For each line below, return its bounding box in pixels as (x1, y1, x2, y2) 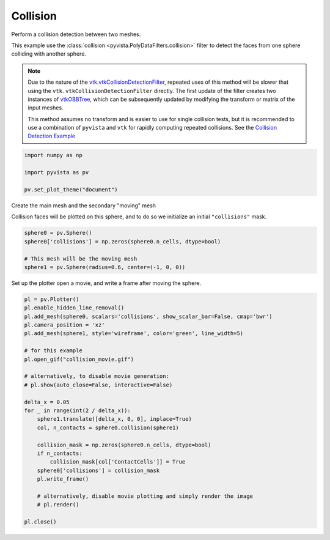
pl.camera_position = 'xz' (24, 322, 105, 328)
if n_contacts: (37, 449, 82, 457)
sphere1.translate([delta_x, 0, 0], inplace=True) (37, 416, 192, 423)
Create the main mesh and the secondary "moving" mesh (11, 202, 156, 209)
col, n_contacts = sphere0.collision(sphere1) (37, 424, 180, 431)
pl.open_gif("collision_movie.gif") (24, 355, 134, 363)
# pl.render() (37, 501, 79, 508)
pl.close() (24, 519, 57, 525)
